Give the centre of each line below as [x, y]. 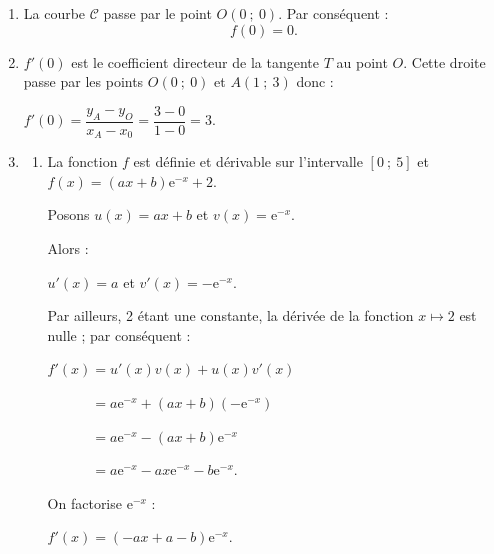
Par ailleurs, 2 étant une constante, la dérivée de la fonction [230, 315]
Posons [68, 214]
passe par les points [83, 81]
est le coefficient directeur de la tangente [195, 61]
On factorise [84, 502]
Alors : [68, 248]
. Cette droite [444, 61]
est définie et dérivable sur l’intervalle [248, 161]
